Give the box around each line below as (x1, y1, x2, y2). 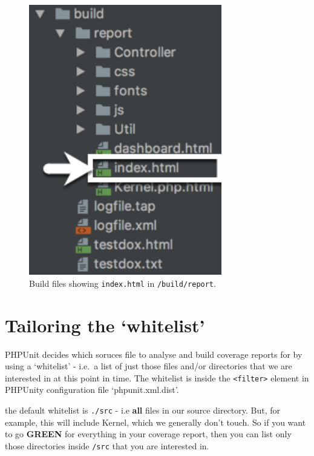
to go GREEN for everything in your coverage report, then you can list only (5, 428, 292, 440)
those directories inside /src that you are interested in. (5, 439, 209, 452)
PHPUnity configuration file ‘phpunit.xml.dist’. (5, 383, 179, 396)
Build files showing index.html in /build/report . (29, 277, 216, 289)
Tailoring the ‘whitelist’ (5, 312, 205, 337)
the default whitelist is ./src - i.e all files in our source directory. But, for (5, 404, 280, 416)
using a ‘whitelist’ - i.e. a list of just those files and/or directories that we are (5, 360, 292, 372)
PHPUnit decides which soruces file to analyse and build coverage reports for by (5, 347, 303, 360)
